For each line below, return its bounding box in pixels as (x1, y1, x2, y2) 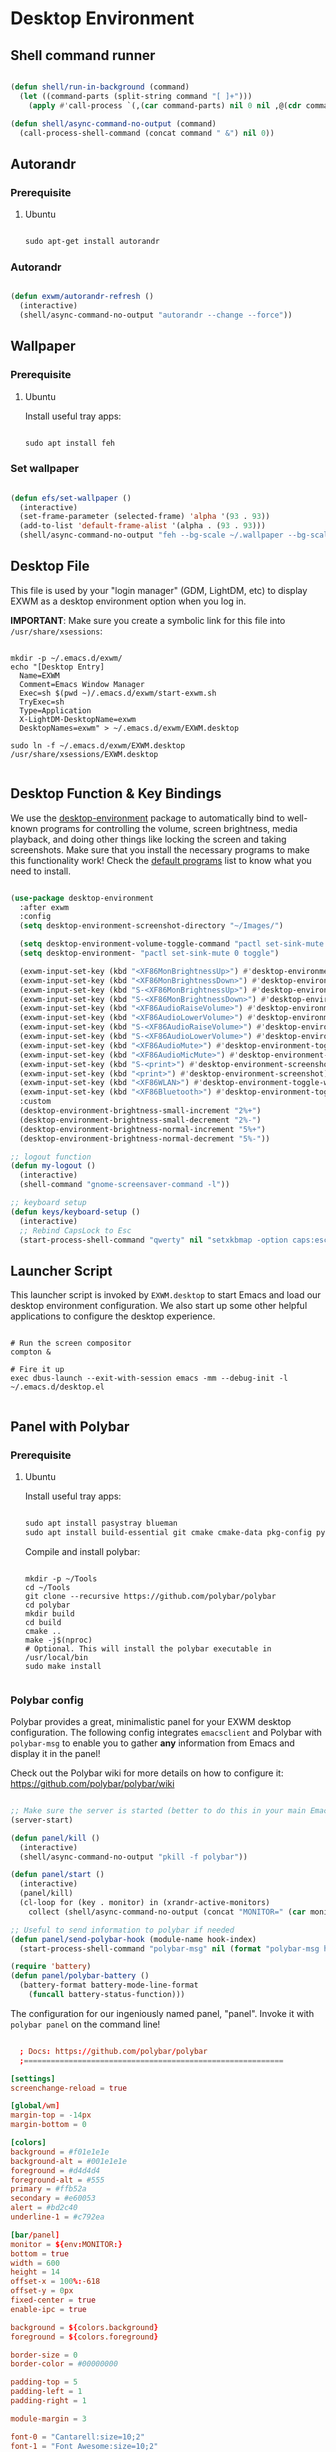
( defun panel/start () (10, 1870, 105, 1880)
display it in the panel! (10, 1748, 101, 1760)
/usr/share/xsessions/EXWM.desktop (10, 749, 159, 759)
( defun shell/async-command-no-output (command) (10, 118, 217, 129)
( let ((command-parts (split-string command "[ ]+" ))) (19, 91, 253, 101)
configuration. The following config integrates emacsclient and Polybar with (10, 1727, 323, 1739)
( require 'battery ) (10, 1962, 92, 1972)
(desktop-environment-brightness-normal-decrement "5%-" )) (19, 1133, 271, 1144)
